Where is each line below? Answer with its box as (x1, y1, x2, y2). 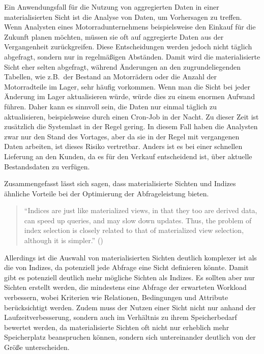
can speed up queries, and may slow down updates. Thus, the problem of (24, 215, 252, 225)
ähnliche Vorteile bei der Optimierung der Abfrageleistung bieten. (4, 188, 209, 198)
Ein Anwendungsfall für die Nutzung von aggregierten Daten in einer (4, 2, 219, 12)
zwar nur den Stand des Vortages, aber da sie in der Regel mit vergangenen (4, 131, 240, 141)
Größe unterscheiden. (4, 342, 70, 352)
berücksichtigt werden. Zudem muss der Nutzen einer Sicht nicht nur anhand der (4, 302, 256, 312)
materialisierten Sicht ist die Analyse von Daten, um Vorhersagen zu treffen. (4, 11, 242, 22)
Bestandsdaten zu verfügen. (4, 161, 90, 171)
